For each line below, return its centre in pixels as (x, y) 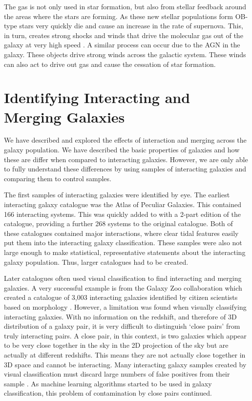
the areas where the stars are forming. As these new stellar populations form (118, 16)
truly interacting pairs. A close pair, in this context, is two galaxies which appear (125, 335)
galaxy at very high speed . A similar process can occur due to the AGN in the (122, 45)
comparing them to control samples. (58, 178)
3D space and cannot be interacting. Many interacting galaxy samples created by (125, 364)
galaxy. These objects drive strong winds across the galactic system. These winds (125, 54)
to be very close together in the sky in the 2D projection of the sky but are (116, 345)
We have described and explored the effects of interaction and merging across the (125, 140)
